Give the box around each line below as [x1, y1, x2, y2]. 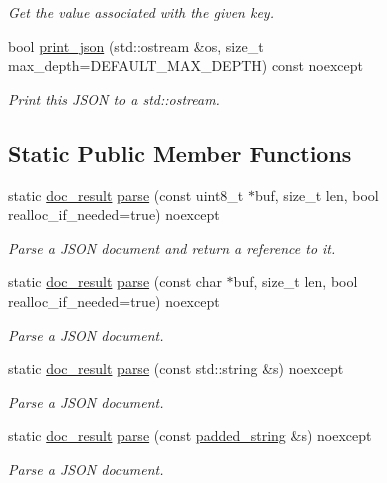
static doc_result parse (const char [8, 271, 222, 292]
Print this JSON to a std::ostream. [8, 88, 220, 109]
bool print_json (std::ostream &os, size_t [8, 35, 264, 56]
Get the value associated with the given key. [8, 2, 274, 22]
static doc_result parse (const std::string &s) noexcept [8, 358, 344, 379]
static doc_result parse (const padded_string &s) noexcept [8, 425, 372, 446]
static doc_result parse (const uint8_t [8, 184, 244, 205]
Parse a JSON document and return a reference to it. [8, 237, 336, 258]
